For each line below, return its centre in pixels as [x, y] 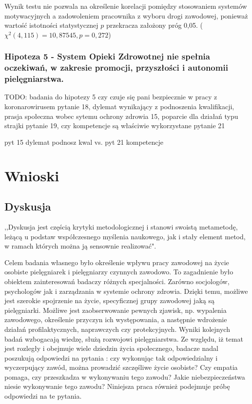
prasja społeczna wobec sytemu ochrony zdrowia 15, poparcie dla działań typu [121, 116]
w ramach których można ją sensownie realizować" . [80, 246]
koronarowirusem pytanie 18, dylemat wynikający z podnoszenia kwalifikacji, [119, 106]
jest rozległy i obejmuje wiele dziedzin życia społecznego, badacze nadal [111, 348]
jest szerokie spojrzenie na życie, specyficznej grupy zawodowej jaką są [109, 300]
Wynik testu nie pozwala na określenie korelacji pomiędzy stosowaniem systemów [126, 6]
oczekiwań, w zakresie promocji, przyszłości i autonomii [116, 67]
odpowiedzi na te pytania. [43, 396]
